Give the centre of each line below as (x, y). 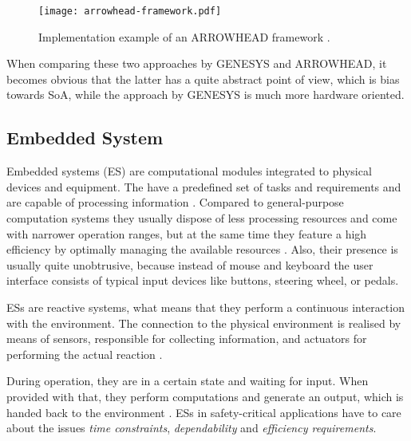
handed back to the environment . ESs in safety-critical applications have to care (204, 412)
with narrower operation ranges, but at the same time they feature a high (187, 233)
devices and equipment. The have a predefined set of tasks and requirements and (204, 186)
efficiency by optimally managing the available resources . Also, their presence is (202, 249)
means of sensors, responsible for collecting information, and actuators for (187, 339)
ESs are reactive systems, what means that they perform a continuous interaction (205, 307)
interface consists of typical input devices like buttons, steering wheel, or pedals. (203, 280)
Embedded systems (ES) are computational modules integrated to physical (189, 171)
